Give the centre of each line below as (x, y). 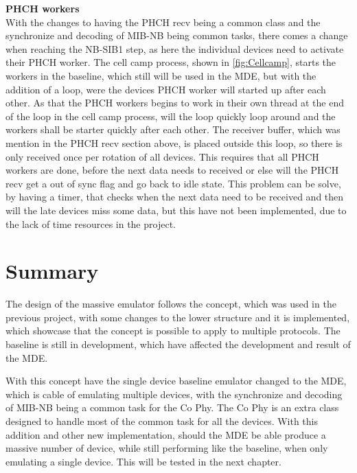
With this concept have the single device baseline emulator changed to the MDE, (176, 381)
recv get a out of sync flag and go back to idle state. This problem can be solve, (173, 183)
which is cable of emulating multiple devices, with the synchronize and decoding (174, 394)
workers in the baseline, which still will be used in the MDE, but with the (161, 75)
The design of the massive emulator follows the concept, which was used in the (171, 304)
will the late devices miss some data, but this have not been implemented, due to (176, 210)
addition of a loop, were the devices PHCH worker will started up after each (166, 89)
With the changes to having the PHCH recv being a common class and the (163, 22)
